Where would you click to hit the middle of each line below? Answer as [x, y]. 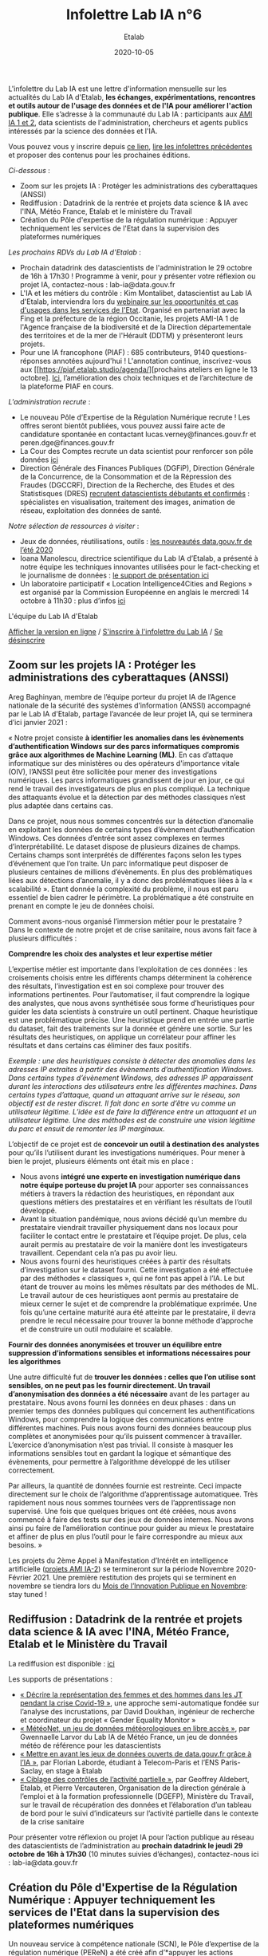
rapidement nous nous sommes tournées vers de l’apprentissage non [122, 1502]
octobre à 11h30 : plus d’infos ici [73, 601]
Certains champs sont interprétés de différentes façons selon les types [125, 854]
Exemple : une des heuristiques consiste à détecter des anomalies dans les [132, 1061]
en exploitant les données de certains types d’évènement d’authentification [132, 829]
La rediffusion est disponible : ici [62, 1663]
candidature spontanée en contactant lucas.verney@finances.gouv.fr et [138, 434]
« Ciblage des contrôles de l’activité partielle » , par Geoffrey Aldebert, [134, 1779]
